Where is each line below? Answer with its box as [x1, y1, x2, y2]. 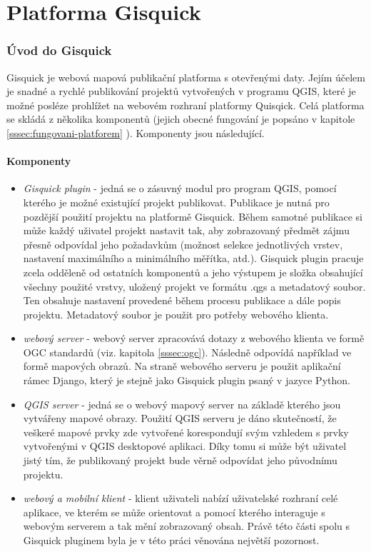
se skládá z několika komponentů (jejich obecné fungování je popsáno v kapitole [6, 111, 355, 126]
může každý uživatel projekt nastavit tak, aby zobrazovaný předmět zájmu [23, 223, 350, 238]
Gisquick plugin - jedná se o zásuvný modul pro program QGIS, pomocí [23, 181, 337, 196]
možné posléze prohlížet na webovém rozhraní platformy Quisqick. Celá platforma [6, 97, 365, 112]
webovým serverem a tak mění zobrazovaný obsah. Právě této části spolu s [23, 518, 350, 533]
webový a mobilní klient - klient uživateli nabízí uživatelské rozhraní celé [23, 491, 338, 506]
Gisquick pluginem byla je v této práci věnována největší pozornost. [23, 533, 320, 548]
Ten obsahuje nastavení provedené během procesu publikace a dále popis [23, 293, 341, 308]
